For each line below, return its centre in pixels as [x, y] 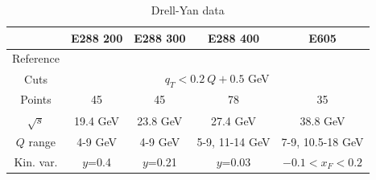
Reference [36, 58]
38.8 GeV [322, 120]
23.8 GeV [160, 120]
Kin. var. [36, 162]
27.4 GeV [233, 120]
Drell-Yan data [188, 10]
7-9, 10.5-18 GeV [322, 142]
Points [36, 99]
